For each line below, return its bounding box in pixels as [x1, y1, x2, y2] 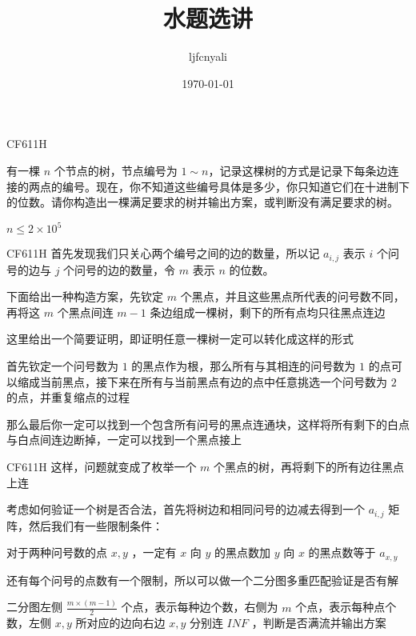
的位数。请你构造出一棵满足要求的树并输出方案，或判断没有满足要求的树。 [6, 194, 398, 210]
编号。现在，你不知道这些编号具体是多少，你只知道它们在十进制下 [62, 178, 410, 194]
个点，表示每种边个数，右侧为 [121, 598, 278, 615]
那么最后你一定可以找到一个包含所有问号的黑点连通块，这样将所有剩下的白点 [6, 415, 410, 432]
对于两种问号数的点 [6, 544, 107, 561]
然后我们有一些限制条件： [28, 517, 163, 534]
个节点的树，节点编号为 [54, 162, 178, 178]
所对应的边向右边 [75, 614, 166, 631]
